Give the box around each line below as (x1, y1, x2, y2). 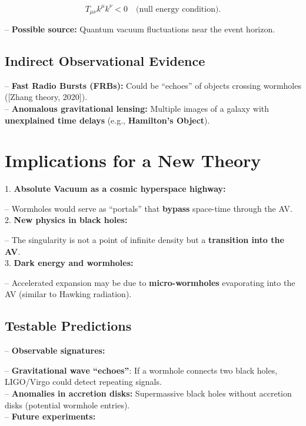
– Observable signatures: (5, 344, 105, 357)
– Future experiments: (5, 410, 96, 422)
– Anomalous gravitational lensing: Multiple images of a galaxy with (5, 102, 270, 114)
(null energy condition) (135, 5, 219, 14)
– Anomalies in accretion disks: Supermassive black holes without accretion (5, 387, 292, 399)
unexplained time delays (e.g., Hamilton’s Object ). (5, 114, 210, 126)
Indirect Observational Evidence (5, 51, 205, 69)
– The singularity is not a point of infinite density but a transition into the (5, 234, 284, 246)
